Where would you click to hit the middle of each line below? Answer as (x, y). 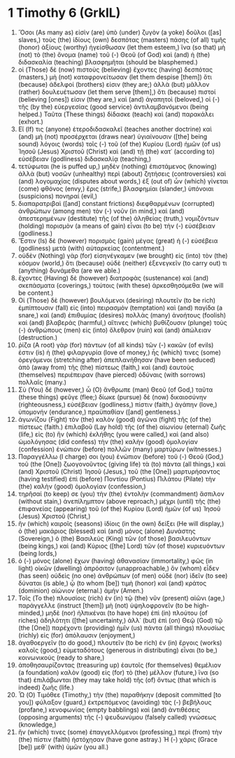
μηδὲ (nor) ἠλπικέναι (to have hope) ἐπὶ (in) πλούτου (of (127, 613)
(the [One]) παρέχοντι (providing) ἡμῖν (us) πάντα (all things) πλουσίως (121, 628)
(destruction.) (38, 337)
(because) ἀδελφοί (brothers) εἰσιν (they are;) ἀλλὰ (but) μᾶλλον (114, 84)
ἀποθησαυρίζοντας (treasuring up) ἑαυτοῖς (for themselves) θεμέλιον (120, 665)
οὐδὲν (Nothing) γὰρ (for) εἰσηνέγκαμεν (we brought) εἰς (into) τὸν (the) (123, 255)
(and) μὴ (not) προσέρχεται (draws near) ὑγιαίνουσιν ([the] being (113, 136)
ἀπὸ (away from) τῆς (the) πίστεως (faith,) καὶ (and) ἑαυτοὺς (106, 367)
